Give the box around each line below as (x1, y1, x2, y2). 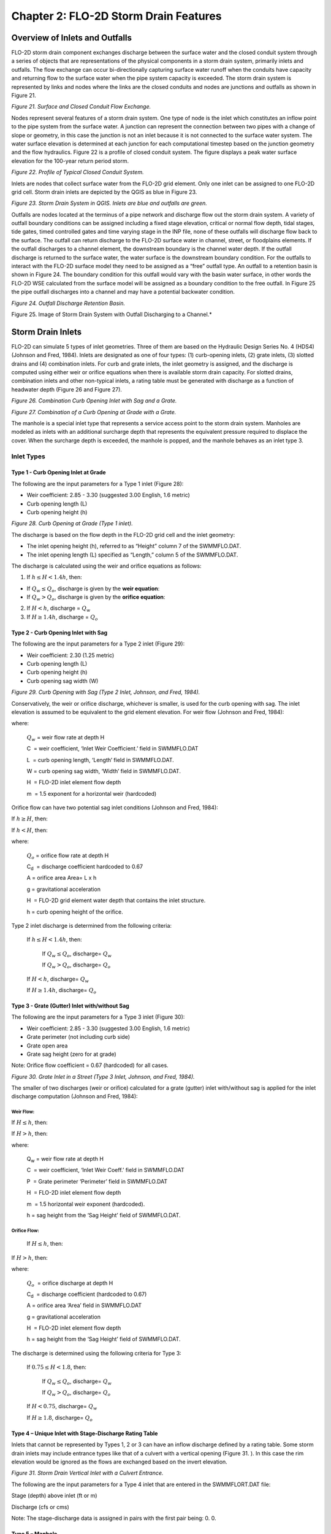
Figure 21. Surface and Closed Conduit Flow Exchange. (11, 103, 151, 110)
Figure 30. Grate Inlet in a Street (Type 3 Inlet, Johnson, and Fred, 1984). (11, 1073, 196, 1080)
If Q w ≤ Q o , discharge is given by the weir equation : (26, 585, 160, 593)
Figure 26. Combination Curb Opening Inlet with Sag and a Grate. (11, 397, 177, 404)
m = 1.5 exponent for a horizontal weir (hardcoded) (26, 790, 157, 797)
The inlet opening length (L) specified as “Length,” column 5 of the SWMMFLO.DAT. (26, 551, 238, 558)
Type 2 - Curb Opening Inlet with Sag (11, 629, 108, 636)
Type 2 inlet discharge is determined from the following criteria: (11, 922, 172, 929)
